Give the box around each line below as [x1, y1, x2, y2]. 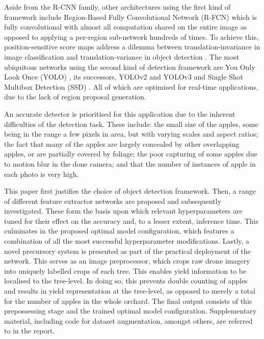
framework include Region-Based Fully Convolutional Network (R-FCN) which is [4, 11, 257, 22]
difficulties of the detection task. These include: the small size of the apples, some [4, 118, 258, 129]
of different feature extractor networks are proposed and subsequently [4, 195, 222, 206]
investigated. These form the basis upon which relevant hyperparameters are [4, 205, 243, 216]
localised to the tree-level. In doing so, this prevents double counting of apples [4, 275, 248, 286]
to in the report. [4, 325, 55, 336]
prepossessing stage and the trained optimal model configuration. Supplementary [4, 305, 257, 316]
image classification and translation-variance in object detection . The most [4, 51, 240, 62]
